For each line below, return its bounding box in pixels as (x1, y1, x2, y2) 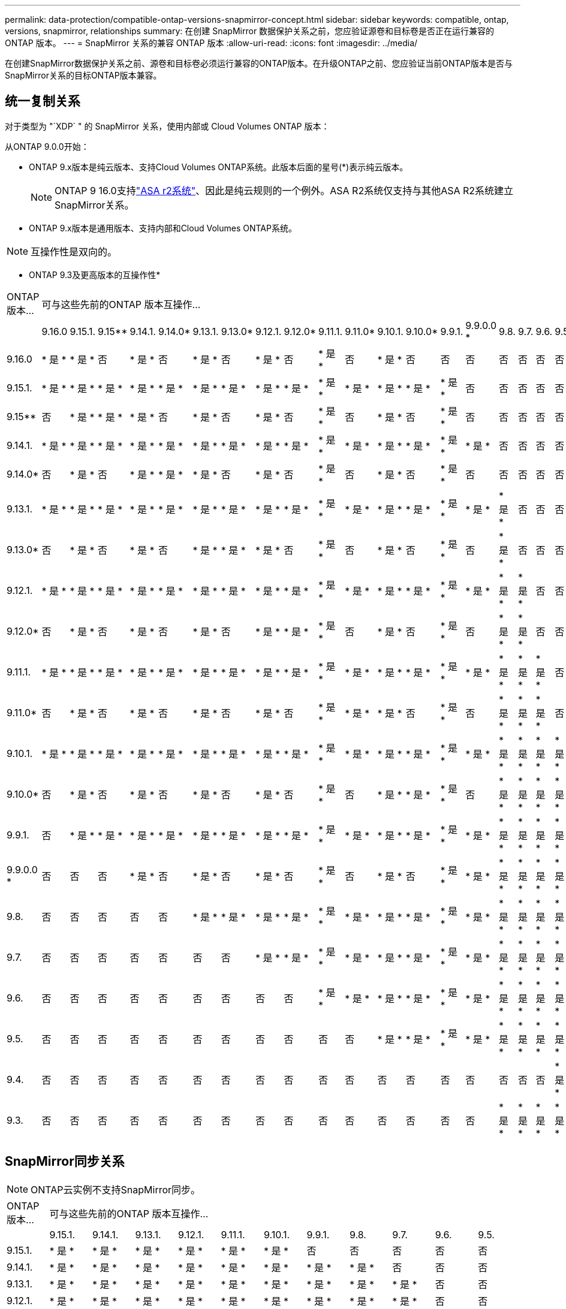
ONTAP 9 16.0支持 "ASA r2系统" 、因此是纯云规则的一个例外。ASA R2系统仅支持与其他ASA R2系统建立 (55, 184, 514, 197)
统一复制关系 (5, 93, 80, 109)
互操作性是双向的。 (31, 245, 118, 258)
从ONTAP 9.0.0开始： (5, 141, 89, 152)
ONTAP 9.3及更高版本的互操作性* (29, 269, 161, 280)
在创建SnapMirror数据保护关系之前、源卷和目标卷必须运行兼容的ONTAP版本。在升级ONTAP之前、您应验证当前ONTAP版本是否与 (5, 58, 513, 68)
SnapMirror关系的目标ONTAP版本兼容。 (5, 70, 162, 80)
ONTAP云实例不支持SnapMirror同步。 (31, 1183, 201, 1196)
